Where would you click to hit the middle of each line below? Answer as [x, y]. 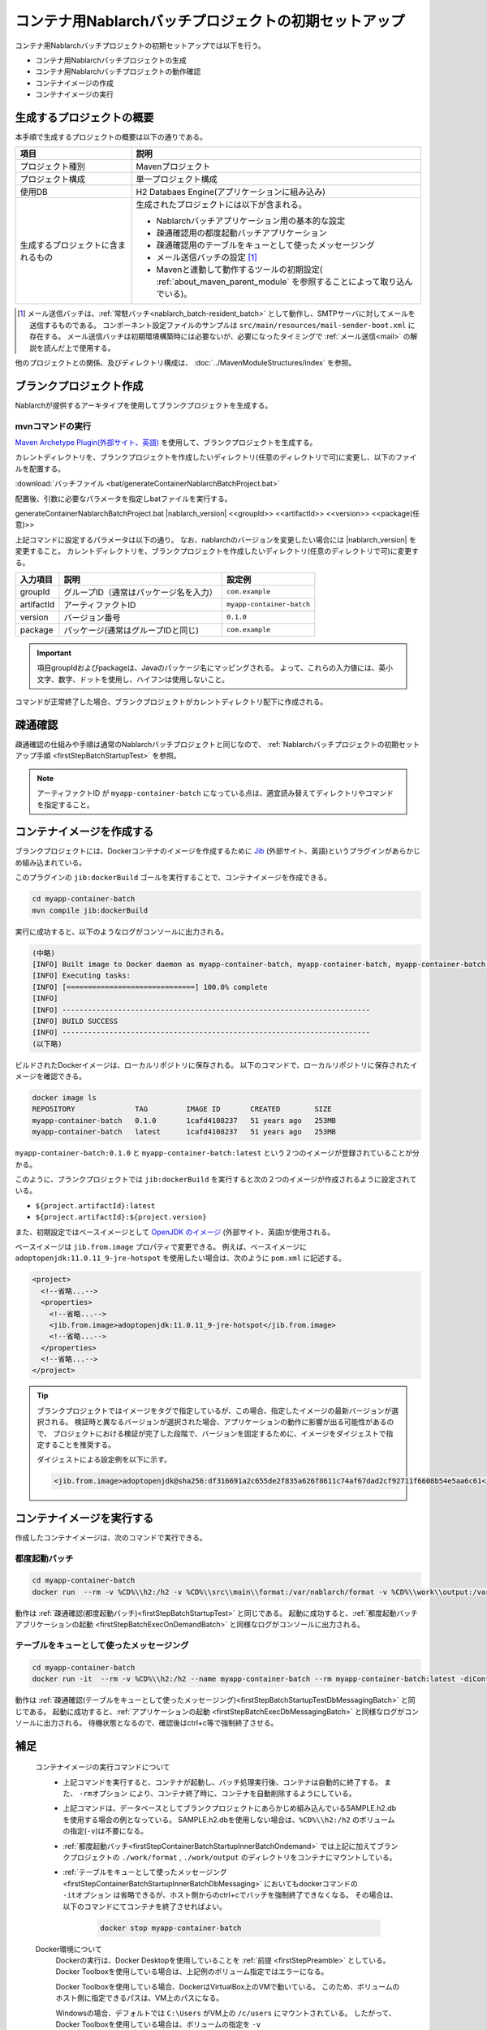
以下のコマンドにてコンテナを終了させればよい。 [144, 1906]
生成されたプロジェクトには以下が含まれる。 [222, 205]
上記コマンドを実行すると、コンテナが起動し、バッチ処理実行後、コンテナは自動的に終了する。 [223, 1782]
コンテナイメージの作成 [74, 83]
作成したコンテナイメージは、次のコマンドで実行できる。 [111, 1537]
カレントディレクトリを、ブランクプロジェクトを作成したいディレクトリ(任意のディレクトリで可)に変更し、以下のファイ [216, 457]
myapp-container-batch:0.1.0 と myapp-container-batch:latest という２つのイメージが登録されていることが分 [217, 1153]
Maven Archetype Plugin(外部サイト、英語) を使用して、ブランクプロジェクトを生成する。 [166, 443]
